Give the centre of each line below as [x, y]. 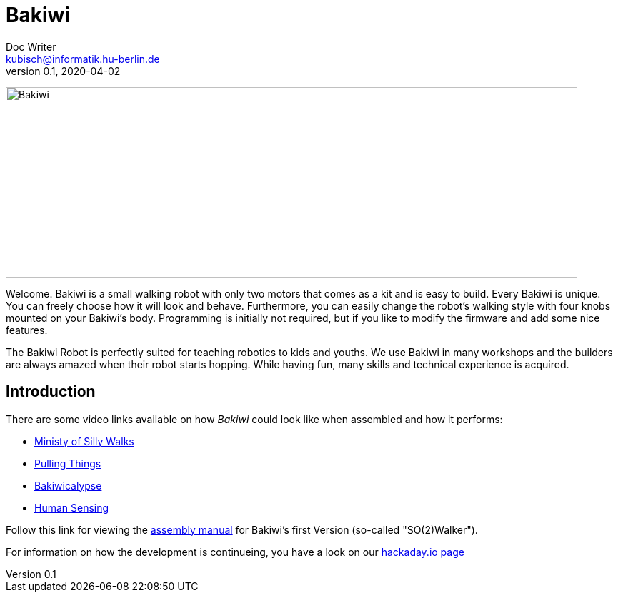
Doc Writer [31, 46]
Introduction [51, 392]
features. [27, 330]
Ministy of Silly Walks [84, 441]
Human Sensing [72, 507]
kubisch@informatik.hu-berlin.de [83, 59]
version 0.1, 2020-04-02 [63, 71]
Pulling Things [68, 463]
